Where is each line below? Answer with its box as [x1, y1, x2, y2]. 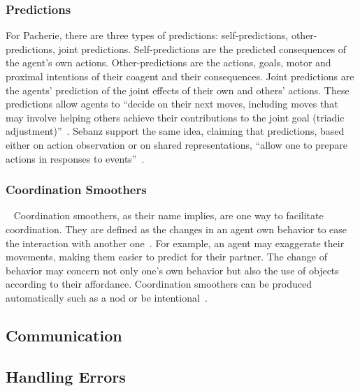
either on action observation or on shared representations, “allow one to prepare [6, 137, 348, 152]
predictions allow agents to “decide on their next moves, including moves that [6, 96, 338, 111]
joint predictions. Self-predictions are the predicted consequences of [58, 41, 347, 56]
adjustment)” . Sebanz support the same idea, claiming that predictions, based [6, 124, 345, 138]
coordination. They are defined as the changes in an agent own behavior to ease [6, 221, 347, 236]
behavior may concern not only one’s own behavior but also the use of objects [6, 263, 339, 277]
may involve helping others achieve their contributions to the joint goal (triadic [6, 110, 345, 124]
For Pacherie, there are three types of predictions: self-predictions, [6, 28, 289, 43]
